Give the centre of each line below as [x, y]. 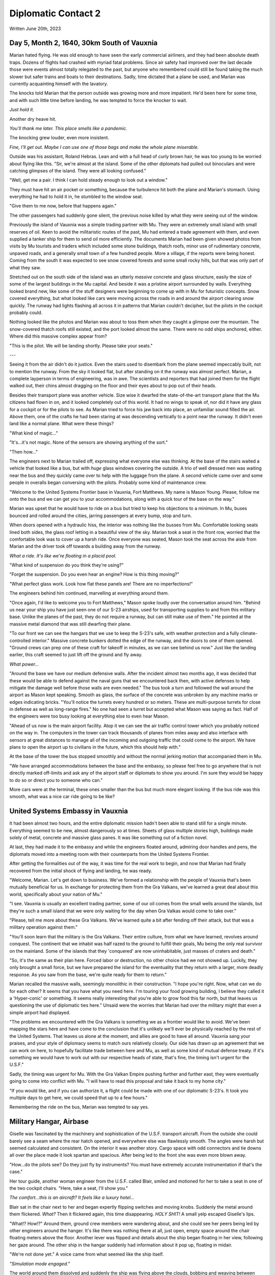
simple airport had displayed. [40, 1012]
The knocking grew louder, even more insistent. [59, 138]
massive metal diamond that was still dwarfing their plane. [71, 624]
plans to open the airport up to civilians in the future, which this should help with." [95, 747]
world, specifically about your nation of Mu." [56, 894]
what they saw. [25, 267]
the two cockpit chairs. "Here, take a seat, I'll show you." [69, 1188]
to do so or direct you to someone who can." [56, 780]
